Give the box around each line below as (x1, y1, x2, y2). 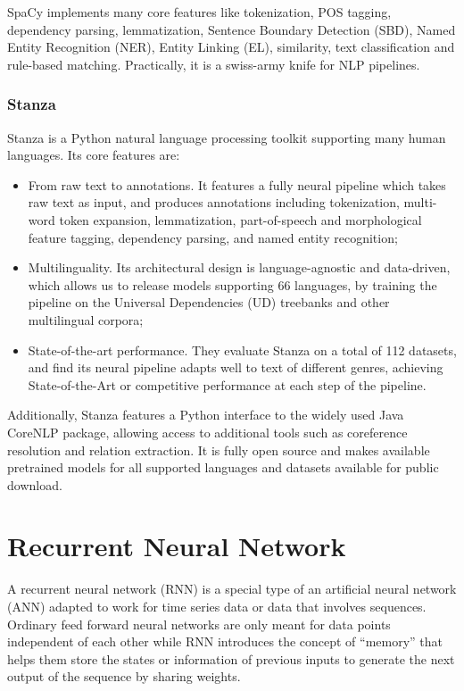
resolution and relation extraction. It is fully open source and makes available (7, 440, 430, 459)
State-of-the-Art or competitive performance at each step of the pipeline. (28, 375, 427, 394)
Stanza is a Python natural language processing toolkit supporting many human (7, 128, 446, 146)
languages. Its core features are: (7, 146, 180, 164)
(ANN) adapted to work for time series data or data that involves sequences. (7, 597, 427, 615)
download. (7, 475, 62, 494)
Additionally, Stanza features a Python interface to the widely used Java (7, 405, 404, 424)
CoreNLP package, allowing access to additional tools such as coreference (7, 422, 408, 441)
